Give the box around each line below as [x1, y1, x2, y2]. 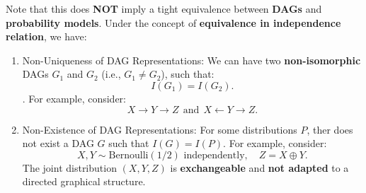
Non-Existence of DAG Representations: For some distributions [22, 122, 297, 136]
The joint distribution [22, 160, 117, 175]
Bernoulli [108, 150, 149, 160]
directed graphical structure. [22, 174, 146, 189]
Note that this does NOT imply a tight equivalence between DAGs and [6, 1, 322, 16]
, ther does [307, 122, 353, 136]
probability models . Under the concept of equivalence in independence [6, 15, 341, 30]
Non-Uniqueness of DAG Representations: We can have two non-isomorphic [22, 52, 361, 67]
